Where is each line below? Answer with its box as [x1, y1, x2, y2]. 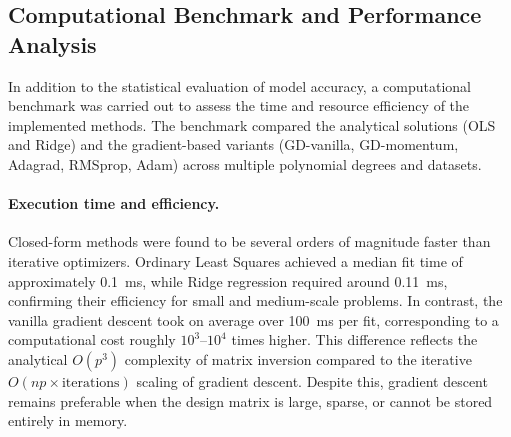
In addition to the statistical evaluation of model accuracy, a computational [8, 75, 471, 96]
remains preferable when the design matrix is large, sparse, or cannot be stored [8, 390, 493, 411]
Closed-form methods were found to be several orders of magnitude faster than [8, 231, 491, 252]
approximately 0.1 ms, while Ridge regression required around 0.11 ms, [8, 270, 448, 291]
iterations [61, 375, 120, 390]
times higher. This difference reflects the [231, 329, 478, 350]
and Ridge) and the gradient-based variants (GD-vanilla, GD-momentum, [8, 134, 459, 155]
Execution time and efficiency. [8, 193, 220, 214]
